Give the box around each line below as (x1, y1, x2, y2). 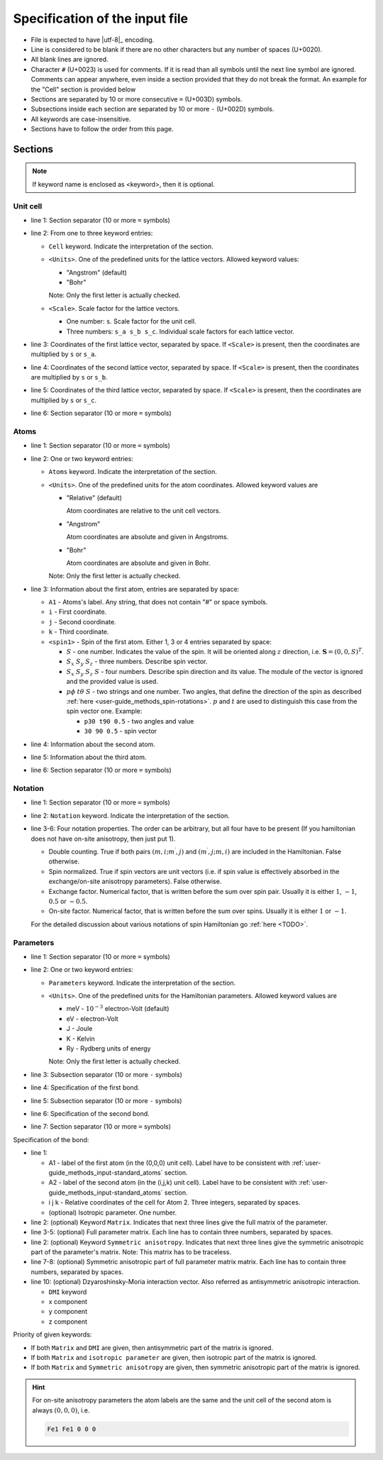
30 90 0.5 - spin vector (84, 727, 157, 736)
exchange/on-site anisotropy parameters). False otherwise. (48, 877, 222, 886)
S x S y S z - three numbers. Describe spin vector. (66, 657, 208, 668)
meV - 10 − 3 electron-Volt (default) (66, 1004, 170, 1013)
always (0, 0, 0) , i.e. (32, 1405, 90, 1415)
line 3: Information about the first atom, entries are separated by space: (30, 585, 240, 593)
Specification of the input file (13, 11, 188, 26)
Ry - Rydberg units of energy (66, 1044, 151, 1053)
